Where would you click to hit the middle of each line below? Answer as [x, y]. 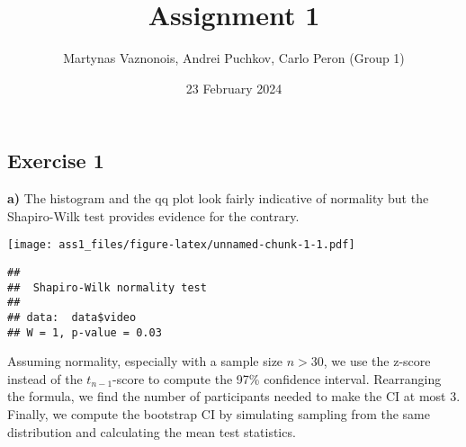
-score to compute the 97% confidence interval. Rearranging [277, 378]
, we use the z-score [377, 361]
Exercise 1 [56, 161]
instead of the [45, 378]
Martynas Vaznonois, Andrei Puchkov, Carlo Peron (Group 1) [234, 58]
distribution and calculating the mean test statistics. [152, 431]
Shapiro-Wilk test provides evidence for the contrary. [153, 215]
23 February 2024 [234, 88]
